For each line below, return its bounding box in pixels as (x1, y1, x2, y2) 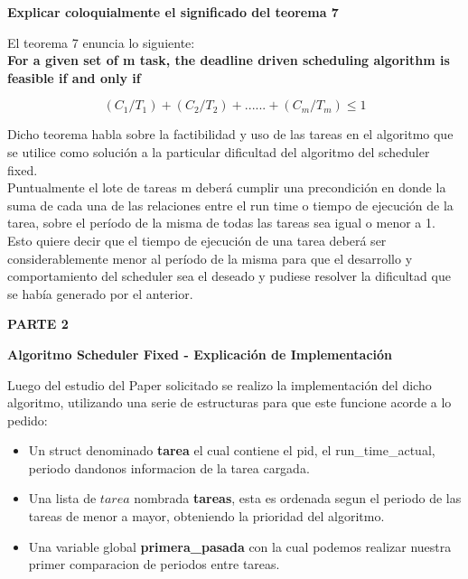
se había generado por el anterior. (7, 284, 193, 303)
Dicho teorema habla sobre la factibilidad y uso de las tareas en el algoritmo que (7, 125, 454, 144)
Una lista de (28, 489, 97, 508)
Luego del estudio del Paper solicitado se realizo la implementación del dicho (7, 375, 432, 394)
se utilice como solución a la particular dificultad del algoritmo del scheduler (7, 142, 430, 161)
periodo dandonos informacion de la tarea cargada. (28, 458, 310, 477)
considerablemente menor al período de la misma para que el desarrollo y (7, 248, 413, 267)
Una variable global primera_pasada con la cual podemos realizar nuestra (28, 537, 452, 556)
